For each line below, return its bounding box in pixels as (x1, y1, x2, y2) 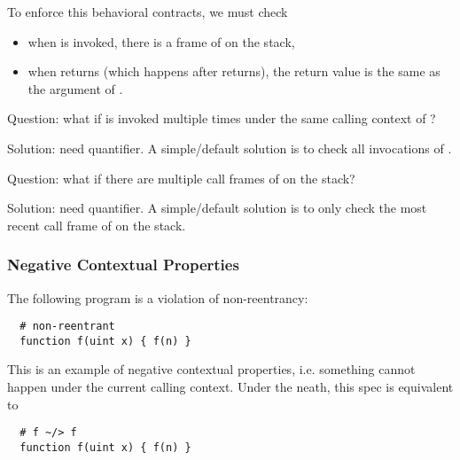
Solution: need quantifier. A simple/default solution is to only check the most (7, 199, 427, 217)
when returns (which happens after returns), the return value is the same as (27, 62, 441, 81)
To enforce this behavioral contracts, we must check (7, 3, 288, 20)
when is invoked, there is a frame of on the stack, (27, 32, 295, 51)
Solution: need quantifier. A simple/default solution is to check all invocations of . (7, 138, 452, 157)
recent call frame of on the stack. (7, 215, 186, 234)
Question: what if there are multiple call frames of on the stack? (7, 168, 355, 187)
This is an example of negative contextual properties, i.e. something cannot (7, 360, 416, 378)
